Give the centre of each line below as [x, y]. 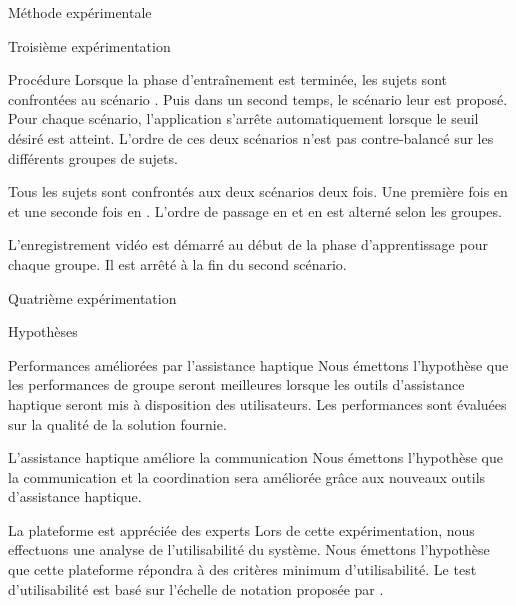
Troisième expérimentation [89, 45]
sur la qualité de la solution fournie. [117, 423]
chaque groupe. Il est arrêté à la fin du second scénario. [177, 263]
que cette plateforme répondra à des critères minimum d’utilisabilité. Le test [242, 569]
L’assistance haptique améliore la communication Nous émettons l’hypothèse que [255, 457]
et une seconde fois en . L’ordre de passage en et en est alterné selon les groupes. [255, 210]
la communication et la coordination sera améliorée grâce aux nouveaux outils [247, 476]
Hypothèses [43, 331]
